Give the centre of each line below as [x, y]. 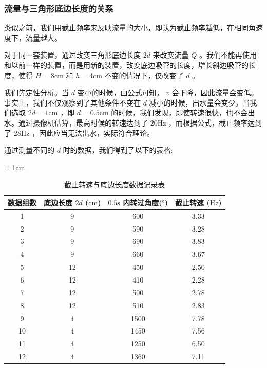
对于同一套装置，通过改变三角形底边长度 [72, 55]
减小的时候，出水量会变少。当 [199, 102]
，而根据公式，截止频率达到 [215, 122]
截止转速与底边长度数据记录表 [115, 185]
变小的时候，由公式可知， [120, 92]
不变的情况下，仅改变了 [144, 75]
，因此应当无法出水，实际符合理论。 [93, 133]
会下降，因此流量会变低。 [215, 92]
